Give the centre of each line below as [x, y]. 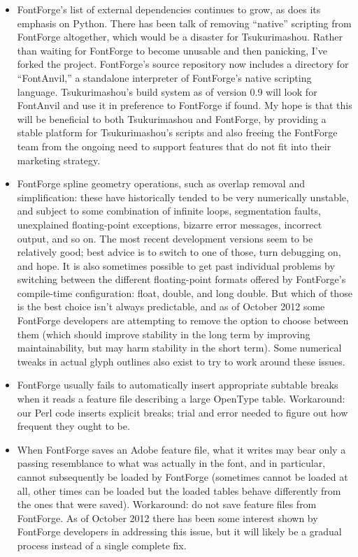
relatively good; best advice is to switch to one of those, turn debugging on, [179, 252]
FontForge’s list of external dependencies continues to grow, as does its [169, 9]
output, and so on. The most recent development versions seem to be [165, 238]
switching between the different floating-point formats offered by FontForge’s [181, 279]
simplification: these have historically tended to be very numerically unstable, [183, 197]
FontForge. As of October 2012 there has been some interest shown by [167, 518]
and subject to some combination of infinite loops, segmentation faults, [169, 211]
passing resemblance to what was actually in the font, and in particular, [171, 463]
